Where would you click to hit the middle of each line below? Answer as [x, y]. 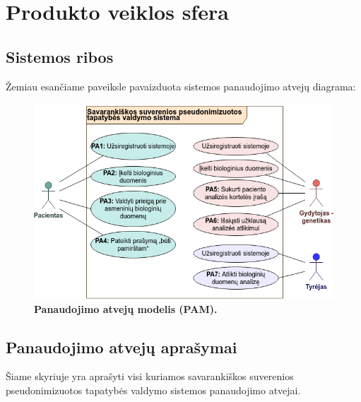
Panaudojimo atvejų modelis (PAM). [126, 308]
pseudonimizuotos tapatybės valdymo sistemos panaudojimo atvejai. [153, 390]
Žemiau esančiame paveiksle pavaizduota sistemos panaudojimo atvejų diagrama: [181, 86]
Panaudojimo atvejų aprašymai [122, 347]
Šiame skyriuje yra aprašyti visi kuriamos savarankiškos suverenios [150, 376]
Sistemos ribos [60, 56]
